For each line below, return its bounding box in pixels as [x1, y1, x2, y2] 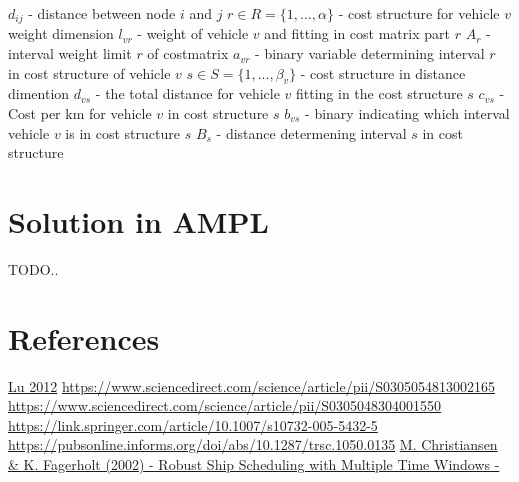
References [8, 317, 160, 358]
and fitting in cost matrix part [264, 23, 450, 44]
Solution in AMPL [8, 201, 269, 241]
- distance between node [28, 3, 176, 23]
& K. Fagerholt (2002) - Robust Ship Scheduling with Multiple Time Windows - [8, 454, 500, 475]
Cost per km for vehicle [8, 103, 152, 124]
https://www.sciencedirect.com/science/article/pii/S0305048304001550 [8, 395, 442, 416]
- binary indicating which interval [305, 103, 510, 124]
